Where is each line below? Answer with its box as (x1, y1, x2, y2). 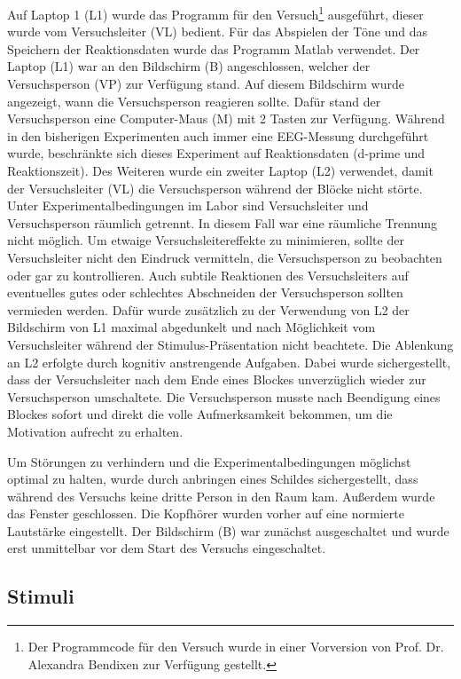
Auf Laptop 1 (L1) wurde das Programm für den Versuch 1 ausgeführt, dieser (7, 3, 424, 23)
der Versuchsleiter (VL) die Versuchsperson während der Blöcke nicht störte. (7, 178, 423, 197)
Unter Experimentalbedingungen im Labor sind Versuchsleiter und (7, 196, 369, 215)
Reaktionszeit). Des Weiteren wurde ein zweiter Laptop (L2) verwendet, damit (7, 162, 434, 179)
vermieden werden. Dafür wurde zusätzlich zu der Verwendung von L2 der (7, 300, 410, 319)
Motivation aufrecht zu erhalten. (7, 422, 184, 440)
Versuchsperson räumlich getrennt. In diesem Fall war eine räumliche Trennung (7, 213, 437, 232)
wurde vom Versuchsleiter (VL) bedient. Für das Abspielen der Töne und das (7, 22, 428, 41)
